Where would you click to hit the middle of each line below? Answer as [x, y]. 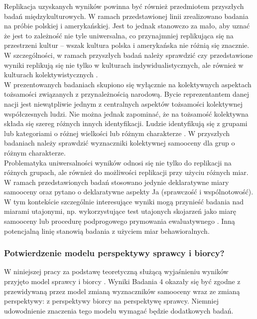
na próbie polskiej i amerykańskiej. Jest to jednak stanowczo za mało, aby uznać [127, 26]
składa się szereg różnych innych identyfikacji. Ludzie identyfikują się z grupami [126, 123]
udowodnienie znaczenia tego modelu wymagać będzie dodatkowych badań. [119, 310]
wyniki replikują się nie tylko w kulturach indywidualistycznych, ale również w [124, 65]
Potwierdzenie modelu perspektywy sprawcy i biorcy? [114, 253]
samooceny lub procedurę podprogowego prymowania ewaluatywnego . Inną [120, 221]
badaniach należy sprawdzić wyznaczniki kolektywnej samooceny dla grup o [120, 143]
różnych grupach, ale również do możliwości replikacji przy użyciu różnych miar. [126, 172]
